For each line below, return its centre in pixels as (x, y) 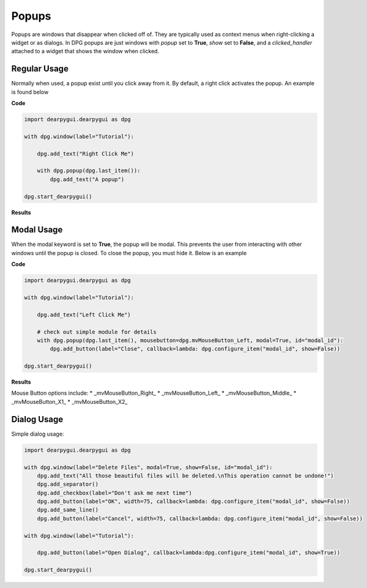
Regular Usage (40, 69)
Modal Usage (37, 230)
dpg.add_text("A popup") (87, 179)
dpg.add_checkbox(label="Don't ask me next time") (114, 493)
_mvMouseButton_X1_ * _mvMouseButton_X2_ (69, 401)
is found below (30, 92)
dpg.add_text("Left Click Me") (84, 314)
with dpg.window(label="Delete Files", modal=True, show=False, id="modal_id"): (148, 467)
